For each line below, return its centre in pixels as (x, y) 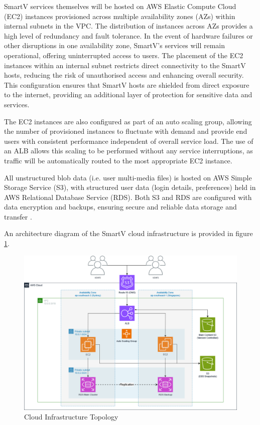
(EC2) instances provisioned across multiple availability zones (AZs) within (120, 16)
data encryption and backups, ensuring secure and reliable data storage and (120, 207)
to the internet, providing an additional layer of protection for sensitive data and (128, 94)
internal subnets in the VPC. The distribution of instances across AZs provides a (128, 26)
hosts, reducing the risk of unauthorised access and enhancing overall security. (124, 75)
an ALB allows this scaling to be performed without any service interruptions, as (128, 151)
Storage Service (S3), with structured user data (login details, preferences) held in (130, 187)
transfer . (18, 216)
